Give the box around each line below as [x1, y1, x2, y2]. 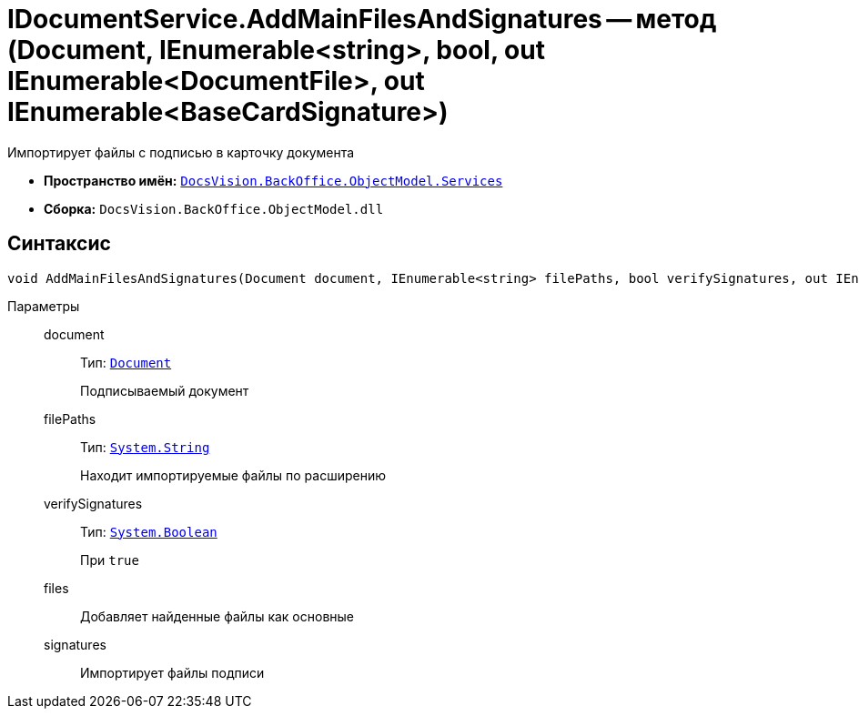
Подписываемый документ [80, 382, 249, 398]
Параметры [7, 297, 80, 314]
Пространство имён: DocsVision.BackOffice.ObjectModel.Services [44, 172, 503, 188]
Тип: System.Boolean [80, 523, 217, 540]
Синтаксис [7, 232, 111, 256]
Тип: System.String [80, 439, 210, 455]
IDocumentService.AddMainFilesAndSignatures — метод [7, 4, 717, 35]
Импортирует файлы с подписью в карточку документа [7, 144, 355, 160]
